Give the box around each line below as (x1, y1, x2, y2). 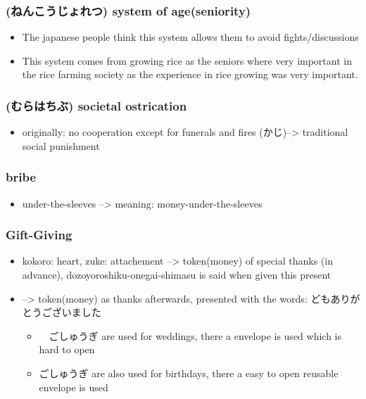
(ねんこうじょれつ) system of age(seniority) (6, 1, 251, 19)
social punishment (22, 138, 100, 153)
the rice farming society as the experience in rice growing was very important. (22, 67, 358, 82)
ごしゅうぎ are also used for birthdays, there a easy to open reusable (39, 366, 339, 380)
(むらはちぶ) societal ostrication (6, 96, 187, 114)
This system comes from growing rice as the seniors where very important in (22, 53, 352, 68)
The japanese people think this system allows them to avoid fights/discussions (22, 30, 359, 44)
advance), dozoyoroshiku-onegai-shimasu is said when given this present (22, 267, 332, 282)
